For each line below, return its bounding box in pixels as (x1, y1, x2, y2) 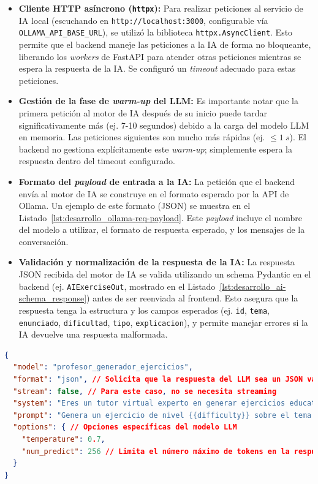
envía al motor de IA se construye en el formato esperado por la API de (18, 187, 289, 200)
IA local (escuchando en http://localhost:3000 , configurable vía (18, 13, 268, 26)
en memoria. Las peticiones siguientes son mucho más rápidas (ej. (18, 130, 265, 143)
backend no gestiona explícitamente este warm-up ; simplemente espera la (18, 142, 292, 155)
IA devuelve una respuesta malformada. (18, 328, 168, 341)
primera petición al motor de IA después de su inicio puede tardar (18, 106, 268, 119)
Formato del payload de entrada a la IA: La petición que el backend (18, 175, 295, 187)
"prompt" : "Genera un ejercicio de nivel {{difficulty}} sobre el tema (13, 410, 312, 420)
